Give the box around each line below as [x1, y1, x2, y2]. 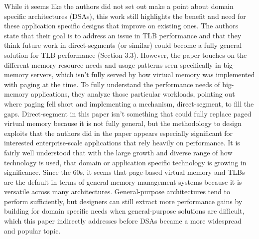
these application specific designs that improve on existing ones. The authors [4, 20, 238, 31]
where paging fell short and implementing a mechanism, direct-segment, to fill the [4, 98, 254, 109]
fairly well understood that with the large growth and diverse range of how [4, 147, 233, 157]
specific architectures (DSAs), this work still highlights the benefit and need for [4, 10, 246, 21]
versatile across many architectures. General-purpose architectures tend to [4, 186, 230, 197]
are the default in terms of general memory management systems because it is [4, 176, 242, 187]
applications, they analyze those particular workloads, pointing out [31, 89, 235, 99]
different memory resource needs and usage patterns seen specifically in [4, 59, 221, 70]
